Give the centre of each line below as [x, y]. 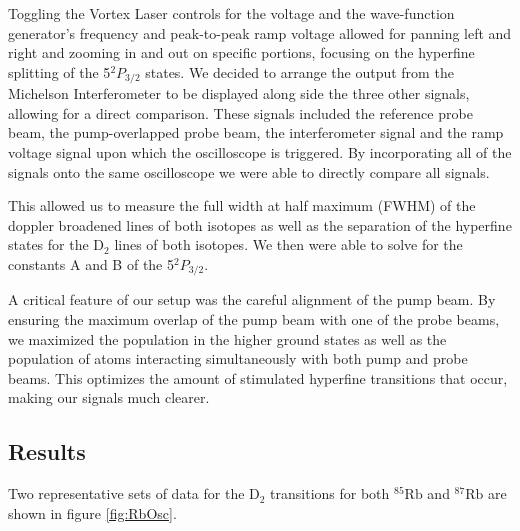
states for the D [56, 244]
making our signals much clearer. [109, 397]
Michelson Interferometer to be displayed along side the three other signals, [239, 93]
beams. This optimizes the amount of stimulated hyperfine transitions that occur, [258, 377]
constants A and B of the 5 [91, 263]
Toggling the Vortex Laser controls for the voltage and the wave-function [231, 13]
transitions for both [330, 493]
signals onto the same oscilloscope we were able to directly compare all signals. [249, 171]
